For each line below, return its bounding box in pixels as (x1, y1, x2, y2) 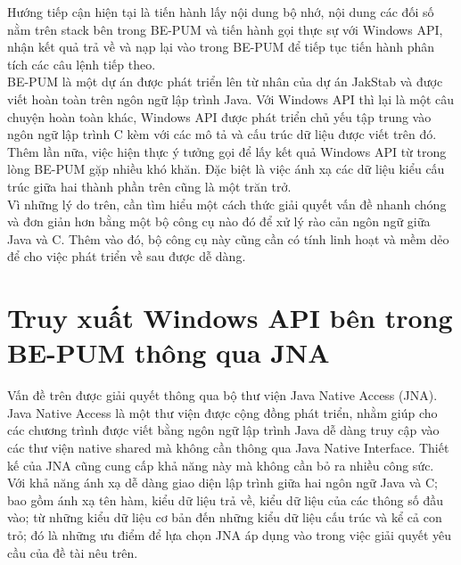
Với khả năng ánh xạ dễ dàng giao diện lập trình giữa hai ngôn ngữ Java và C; (7, 473, 438, 492)
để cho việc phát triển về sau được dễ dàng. (7, 247, 246, 266)
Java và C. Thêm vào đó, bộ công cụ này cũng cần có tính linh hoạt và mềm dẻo (7, 229, 449, 248)
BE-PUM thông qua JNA (7, 334, 330, 371)
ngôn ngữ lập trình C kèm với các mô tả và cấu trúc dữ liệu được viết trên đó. (7, 125, 437, 143)
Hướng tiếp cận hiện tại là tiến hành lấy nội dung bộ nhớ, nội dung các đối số (7, 3, 434, 20)
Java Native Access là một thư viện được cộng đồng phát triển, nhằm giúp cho (7, 403, 438, 422)
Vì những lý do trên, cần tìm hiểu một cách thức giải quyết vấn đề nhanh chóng (7, 194, 447, 213)
